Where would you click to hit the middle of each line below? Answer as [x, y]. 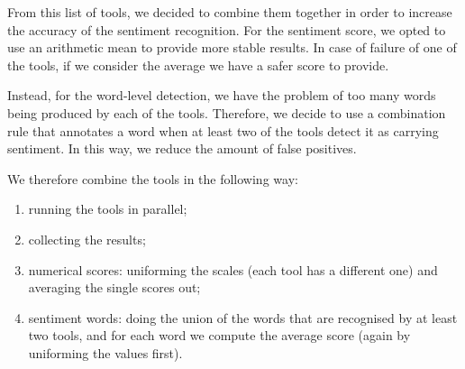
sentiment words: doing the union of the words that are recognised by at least [243, 317]
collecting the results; [87, 239]
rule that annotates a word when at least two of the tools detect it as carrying [223, 130]
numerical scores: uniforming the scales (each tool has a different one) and [233, 269]
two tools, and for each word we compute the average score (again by [219, 335]
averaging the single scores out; [114, 287]
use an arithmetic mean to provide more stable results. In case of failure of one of [232, 47]
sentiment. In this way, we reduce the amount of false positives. [182, 148]
